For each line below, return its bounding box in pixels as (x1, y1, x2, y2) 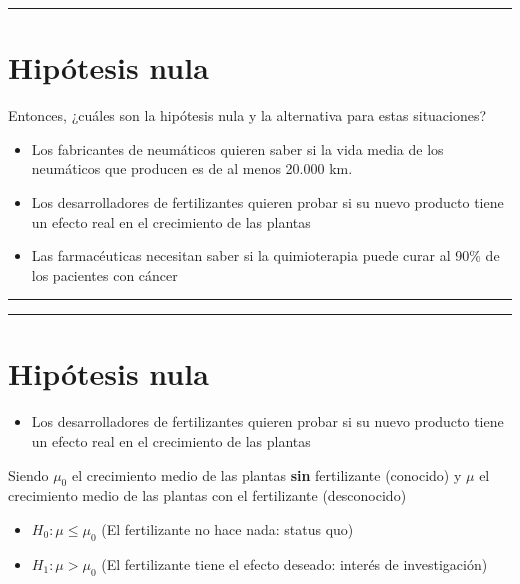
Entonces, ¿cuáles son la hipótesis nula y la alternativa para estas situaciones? (8, 105, 487, 126)
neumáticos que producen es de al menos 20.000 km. (31, 158, 353, 179)
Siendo (8, 464, 49, 485)
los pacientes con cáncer (31, 264, 178, 285)
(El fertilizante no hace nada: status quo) (101, 518, 354, 539)
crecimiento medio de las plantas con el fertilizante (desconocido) (8, 485, 407, 506)
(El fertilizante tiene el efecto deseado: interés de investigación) (101, 553, 488, 574)
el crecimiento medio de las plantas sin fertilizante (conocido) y (71, 464, 462, 485)
